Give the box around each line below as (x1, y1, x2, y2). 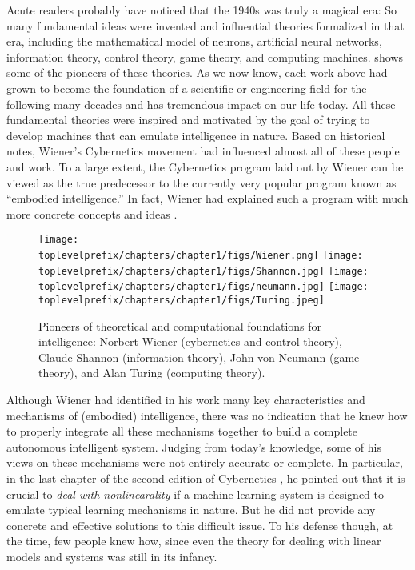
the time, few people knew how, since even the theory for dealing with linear (6, 532, 381, 549)
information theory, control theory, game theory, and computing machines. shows (6, 48, 403, 65)
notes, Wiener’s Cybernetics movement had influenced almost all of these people (6, 142, 400, 159)
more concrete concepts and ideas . (6, 205, 178, 222)
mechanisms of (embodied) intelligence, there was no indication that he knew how (6, 407, 408, 423)
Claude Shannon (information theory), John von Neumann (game (38, 348, 360, 365)
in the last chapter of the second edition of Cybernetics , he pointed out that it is (6, 469, 405, 486)
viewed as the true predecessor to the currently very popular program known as (6, 174, 397, 191)
